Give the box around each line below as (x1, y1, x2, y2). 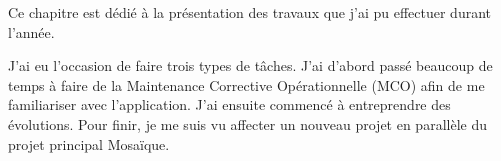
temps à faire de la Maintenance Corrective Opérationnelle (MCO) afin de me (8, 74, 485, 95)
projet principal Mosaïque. (8, 133, 170, 154)
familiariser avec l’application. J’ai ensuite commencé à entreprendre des (8, 94, 451, 115)
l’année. (8, 21, 55, 42)
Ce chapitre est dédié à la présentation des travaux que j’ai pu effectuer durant (8, 2, 492, 22)
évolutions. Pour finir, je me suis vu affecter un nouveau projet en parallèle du (8, 113, 487, 134)
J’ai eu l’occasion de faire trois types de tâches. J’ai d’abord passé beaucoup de (8, 55, 493, 76)
